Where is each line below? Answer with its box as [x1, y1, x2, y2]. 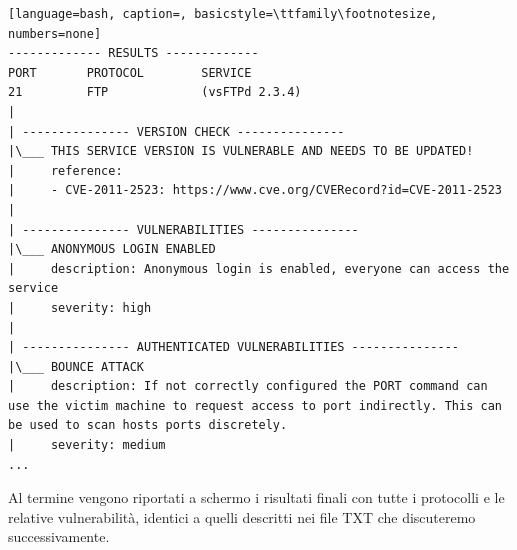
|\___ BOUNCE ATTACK [8, 359, 145, 374]
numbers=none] [8, 26, 102, 41]
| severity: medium [8, 438, 166, 453]
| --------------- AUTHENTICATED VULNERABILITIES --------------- [8, 340, 460, 355]
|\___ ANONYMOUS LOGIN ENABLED [8, 242, 216, 257]
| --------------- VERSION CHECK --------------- [8, 124, 345, 139]
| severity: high [8, 300, 152, 315]
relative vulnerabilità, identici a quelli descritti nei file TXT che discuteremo [8, 506, 476, 527]
